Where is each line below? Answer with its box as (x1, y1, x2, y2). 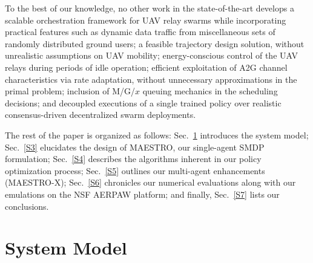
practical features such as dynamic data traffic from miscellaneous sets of (5, 25, 275, 38)
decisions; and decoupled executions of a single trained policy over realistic (5, 96, 282, 109)
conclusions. (5, 200, 49, 212)
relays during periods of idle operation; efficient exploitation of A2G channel (5, 60, 288, 73)
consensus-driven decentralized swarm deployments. (5, 108, 196, 121)
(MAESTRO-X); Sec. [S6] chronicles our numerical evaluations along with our (5, 176, 296, 189)
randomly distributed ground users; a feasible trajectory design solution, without (5, 37, 305, 50)
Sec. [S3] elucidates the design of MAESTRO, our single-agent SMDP (5, 140, 265, 153)
